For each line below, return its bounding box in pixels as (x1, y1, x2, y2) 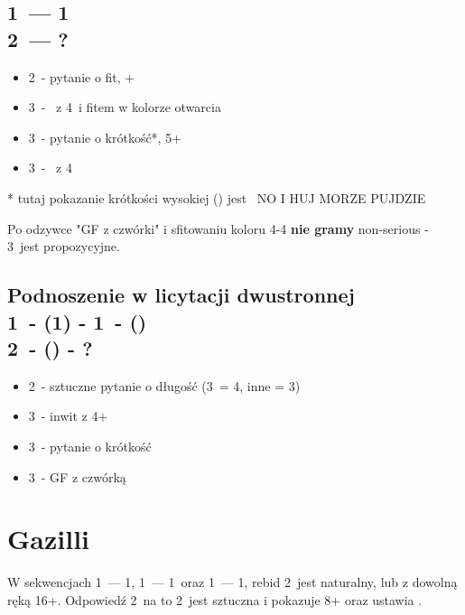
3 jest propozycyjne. (7, 237, 120, 256)
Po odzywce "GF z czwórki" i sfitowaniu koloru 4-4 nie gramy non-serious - (7, 219, 429, 238)
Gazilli (7, 520, 90, 557)
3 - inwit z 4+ (28, 406, 108, 425)
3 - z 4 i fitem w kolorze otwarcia (28, 98, 221, 116)
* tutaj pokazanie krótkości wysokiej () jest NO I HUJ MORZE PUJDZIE (7, 188, 426, 207)
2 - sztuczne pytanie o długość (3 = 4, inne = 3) (28, 376, 301, 395)
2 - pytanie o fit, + (28, 67, 135, 86)
